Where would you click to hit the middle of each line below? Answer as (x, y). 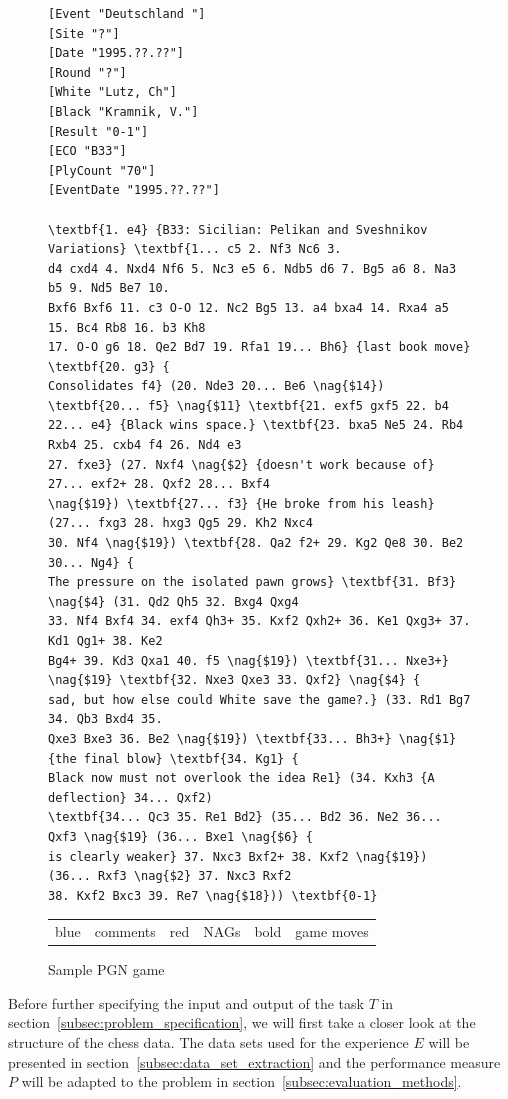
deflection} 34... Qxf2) (130, 797)
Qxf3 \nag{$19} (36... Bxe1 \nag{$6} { (180, 836)
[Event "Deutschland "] (127, 14)
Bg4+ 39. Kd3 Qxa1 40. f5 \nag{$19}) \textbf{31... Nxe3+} (248, 660)
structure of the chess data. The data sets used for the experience (208, 1041)
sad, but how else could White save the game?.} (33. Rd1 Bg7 (259, 699)
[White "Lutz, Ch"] (112, 92)
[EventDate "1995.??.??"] (134, 190)
